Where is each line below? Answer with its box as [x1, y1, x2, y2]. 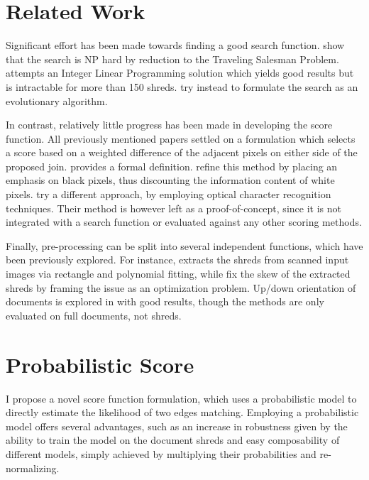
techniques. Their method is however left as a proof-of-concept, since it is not [6, 200, 341, 215]
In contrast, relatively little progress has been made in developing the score [6, 117, 333, 132]
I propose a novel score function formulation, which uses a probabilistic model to [6, 391, 357, 405]
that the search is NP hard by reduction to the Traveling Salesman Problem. [6, 51, 339, 66]
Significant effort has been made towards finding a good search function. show [6, 38, 345, 53]
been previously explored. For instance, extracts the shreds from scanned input [6, 252, 349, 267]
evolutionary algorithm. [6, 93, 108, 108]
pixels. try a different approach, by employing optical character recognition [6, 187, 331, 202]
